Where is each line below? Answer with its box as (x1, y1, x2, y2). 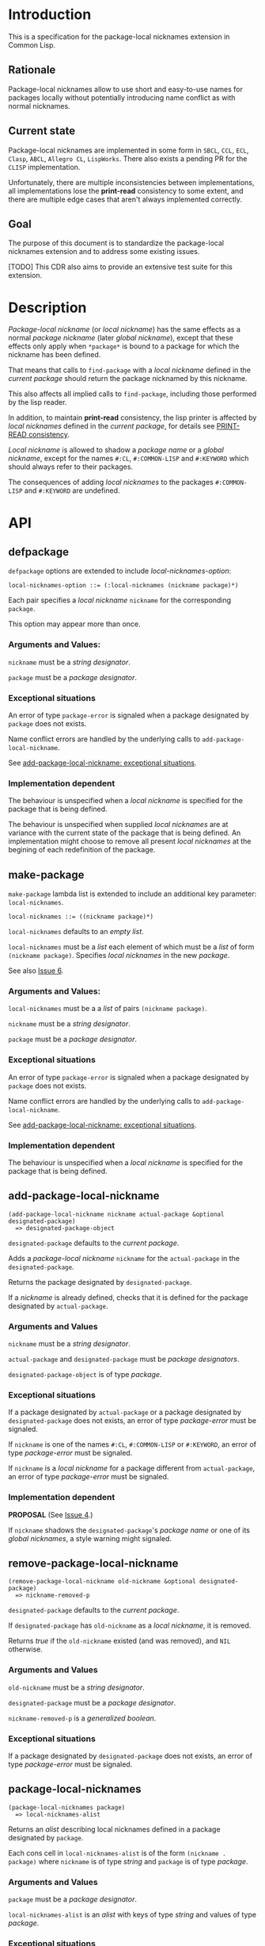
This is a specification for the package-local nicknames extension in (8, 32, 230, 41)
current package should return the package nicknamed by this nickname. (8, 374, 248, 383)
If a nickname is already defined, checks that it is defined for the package (8, 1292, 248, 1302)
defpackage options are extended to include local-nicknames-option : (8, 566, 232, 576)
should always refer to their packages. (8, 462, 133, 471)
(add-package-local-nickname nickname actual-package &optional (8, 1210, 225, 1218)
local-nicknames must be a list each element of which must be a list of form (8, 942, 255, 952)
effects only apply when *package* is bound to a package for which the (8, 341, 240, 351)
